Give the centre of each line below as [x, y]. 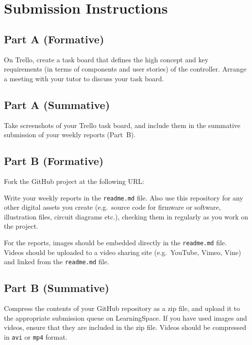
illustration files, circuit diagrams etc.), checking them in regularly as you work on [126, 216]
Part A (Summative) [57, 104]
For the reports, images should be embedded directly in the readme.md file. [115, 242]
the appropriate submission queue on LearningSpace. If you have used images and [126, 318]
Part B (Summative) [57, 288]
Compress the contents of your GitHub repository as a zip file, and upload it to [122, 308]
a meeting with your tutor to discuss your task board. [84, 78]
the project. [21, 226]
